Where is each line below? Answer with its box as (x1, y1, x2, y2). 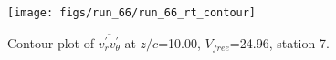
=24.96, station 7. (229, 33, 330, 52)
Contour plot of (7, 33, 94, 52)
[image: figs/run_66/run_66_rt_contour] (7, 6, 257, 19)
